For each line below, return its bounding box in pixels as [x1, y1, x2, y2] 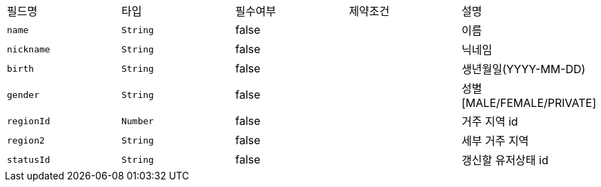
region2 [7, 135, 45, 146]
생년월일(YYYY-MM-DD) [462, 62, 586, 76]
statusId [7, 154, 50, 165]
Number [121, 115, 154, 126]
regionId [7, 115, 50, 126]
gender [7, 89, 39, 100]
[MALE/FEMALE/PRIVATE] [462, 96, 596, 110]
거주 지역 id [462, 115, 518, 128]
